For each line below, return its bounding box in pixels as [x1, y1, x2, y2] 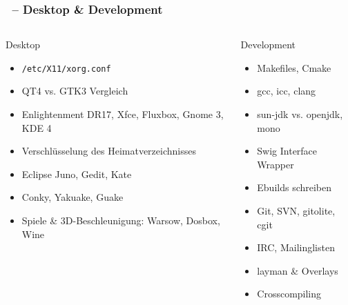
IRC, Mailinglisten [257, 240, 335, 255]
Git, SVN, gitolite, [257, 203, 336, 217]
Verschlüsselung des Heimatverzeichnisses [21, 144, 196, 158]
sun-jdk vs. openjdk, [257, 107, 343, 121]
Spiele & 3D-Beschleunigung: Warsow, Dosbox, [21, 213, 220, 228]
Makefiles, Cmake [257, 60, 331, 75]
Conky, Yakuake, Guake [21, 190, 124, 204]
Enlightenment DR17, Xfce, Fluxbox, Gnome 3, [21, 107, 224, 121]
